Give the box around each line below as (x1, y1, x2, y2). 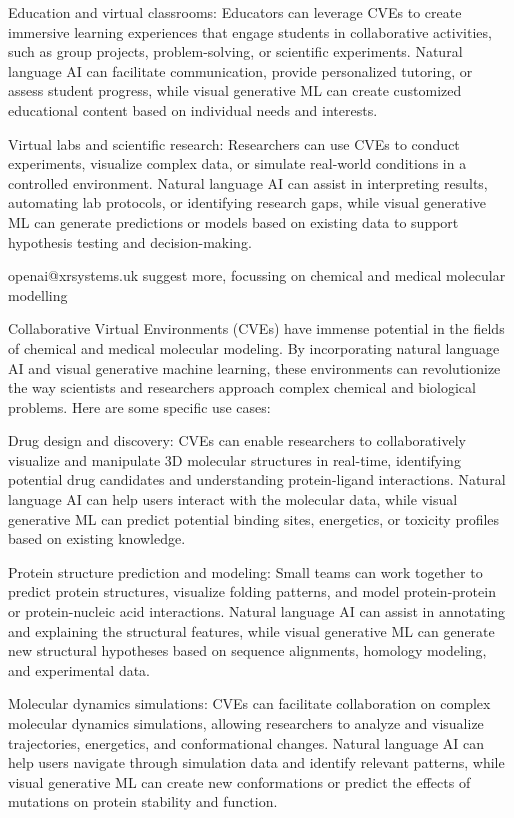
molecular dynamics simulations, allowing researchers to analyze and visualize (8, 713, 484, 733)
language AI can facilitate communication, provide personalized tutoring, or (8, 60, 473, 81)
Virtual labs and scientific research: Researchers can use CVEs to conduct (8, 133, 460, 154)
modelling (8, 284, 68, 305)
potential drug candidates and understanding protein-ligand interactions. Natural (8, 469, 506, 490)
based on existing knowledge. (8, 528, 186, 549)
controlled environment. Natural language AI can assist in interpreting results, (8, 172, 488, 193)
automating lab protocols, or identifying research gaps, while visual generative (8, 192, 487, 213)
